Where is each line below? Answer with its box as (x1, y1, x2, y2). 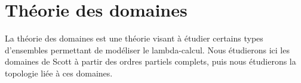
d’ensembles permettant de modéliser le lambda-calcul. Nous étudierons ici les (5, 43, 290, 56)
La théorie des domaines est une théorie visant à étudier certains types (5, 32, 263, 44)
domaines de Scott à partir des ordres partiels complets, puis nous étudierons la (5, 55, 296, 68)
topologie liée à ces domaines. (5, 66, 113, 79)
